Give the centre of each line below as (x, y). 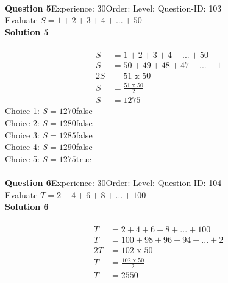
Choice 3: (22, 134)
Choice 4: (22, 147)
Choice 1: (22, 111)
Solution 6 (27, 206)
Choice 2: (22, 123)
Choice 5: (22, 158)
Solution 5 (27, 31)
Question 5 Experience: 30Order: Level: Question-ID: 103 (113, 8)
